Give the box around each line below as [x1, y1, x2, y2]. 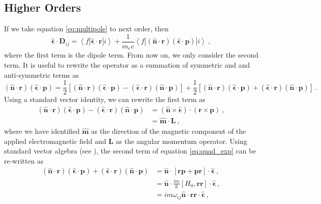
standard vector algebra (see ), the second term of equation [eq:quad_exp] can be [4, 145, 256, 156]
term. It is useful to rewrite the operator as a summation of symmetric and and [4, 59, 250, 70]
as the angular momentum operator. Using [116, 135, 247, 146]
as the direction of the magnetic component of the [91, 126, 246, 136]
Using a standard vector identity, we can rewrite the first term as [4, 94, 205, 105]
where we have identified [4, 126, 80, 136]
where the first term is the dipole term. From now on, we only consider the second [4, 49, 258, 60]
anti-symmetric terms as [4, 69, 79, 80]
